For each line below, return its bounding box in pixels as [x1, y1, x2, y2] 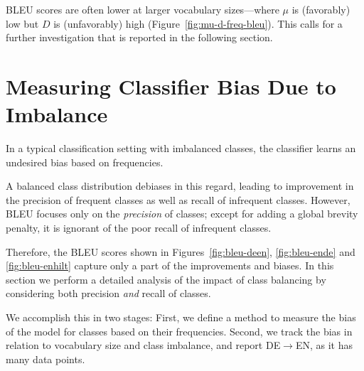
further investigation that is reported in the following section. [6, 30, 273, 45]
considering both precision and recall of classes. [6, 286, 211, 301]
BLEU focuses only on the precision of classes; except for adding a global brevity [6, 206, 358, 221]
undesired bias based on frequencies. [6, 154, 164, 169]
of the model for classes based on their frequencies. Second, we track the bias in [6, 323, 353, 338]
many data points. [6, 351, 85, 366]
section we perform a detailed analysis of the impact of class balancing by [6, 271, 326, 286]
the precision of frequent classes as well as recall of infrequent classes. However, [6, 192, 350, 207]
